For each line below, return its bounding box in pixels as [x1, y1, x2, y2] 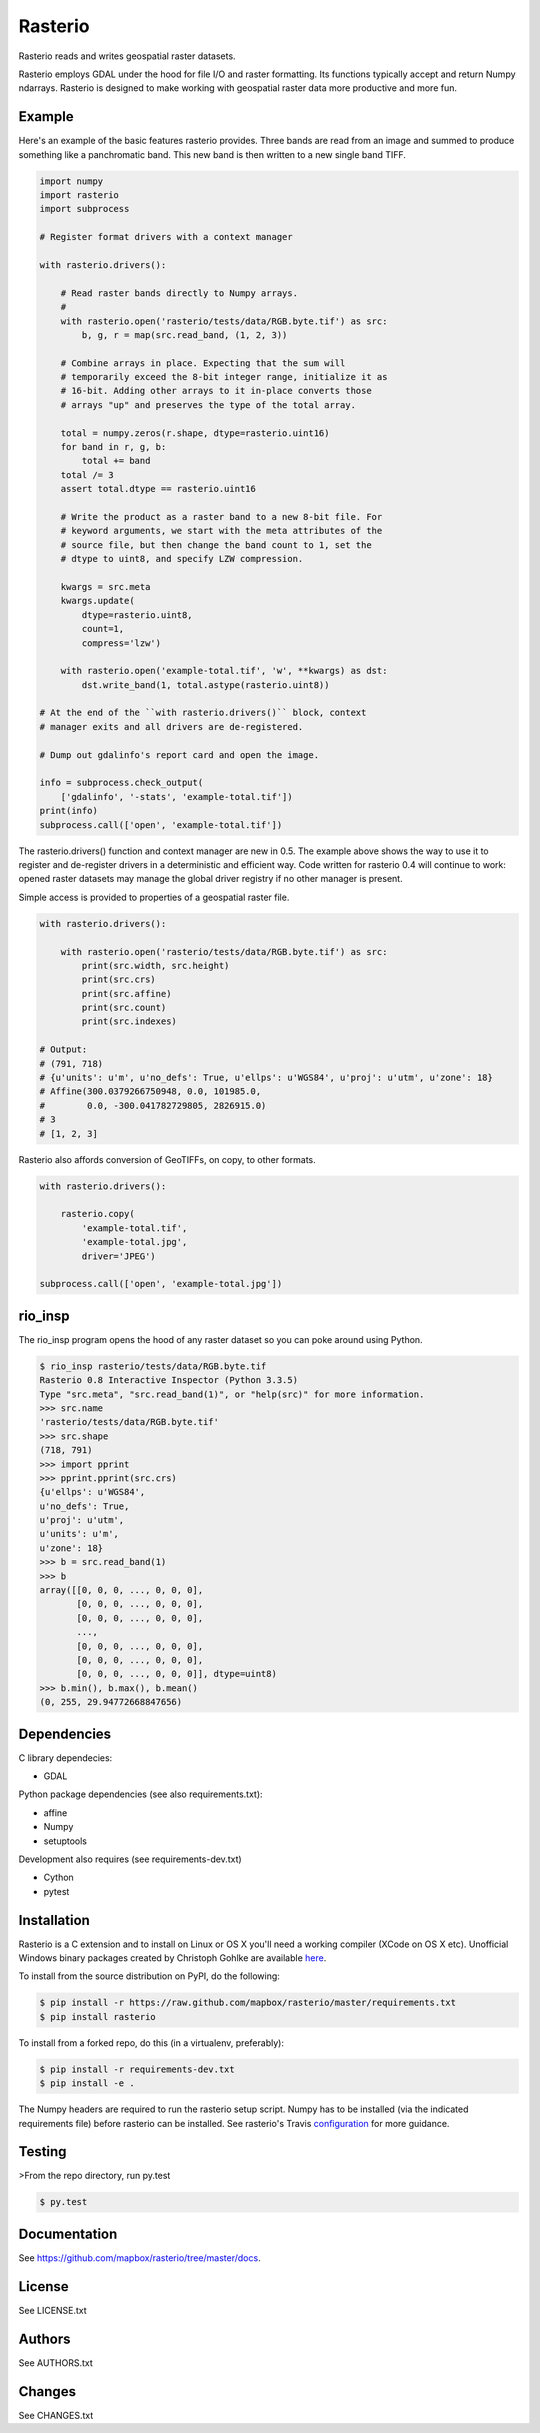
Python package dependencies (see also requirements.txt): [18, 1788, 264, 1800]
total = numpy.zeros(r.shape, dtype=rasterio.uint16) [60, 427, 330, 439]
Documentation [18, 2225, 118, 2242]
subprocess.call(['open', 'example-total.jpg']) [39, 1278, 283, 1290]
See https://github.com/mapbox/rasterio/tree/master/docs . [18, 2251, 261, 2264]
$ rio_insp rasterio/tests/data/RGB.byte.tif [39, 1360, 267, 1372]
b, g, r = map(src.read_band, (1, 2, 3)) [81, 329, 288, 340]
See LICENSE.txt [18, 2304, 87, 2316]
